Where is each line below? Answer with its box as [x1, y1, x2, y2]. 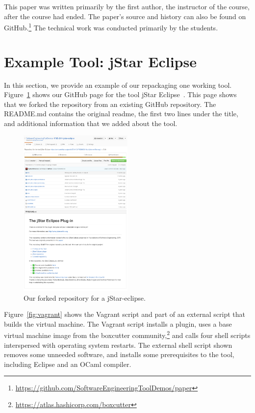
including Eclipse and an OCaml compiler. [4, 359, 131, 369]
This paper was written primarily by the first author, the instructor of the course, [4, 1, 250, 11]
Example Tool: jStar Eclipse [4, 51, 197, 71]
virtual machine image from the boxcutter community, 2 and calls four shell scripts [4, 329, 251, 340]
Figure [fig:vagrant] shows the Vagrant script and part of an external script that [4, 309, 246, 319]
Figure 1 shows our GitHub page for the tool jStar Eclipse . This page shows [4, 89, 237, 100]
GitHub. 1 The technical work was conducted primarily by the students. [4, 21, 218, 32]
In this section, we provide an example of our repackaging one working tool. [4, 79, 232, 90]
